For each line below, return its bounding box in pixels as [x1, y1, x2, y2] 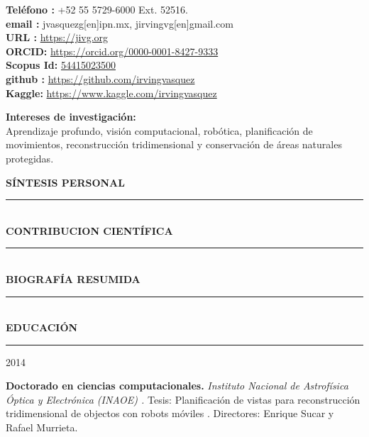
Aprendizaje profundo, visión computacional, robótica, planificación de [6, 123, 313, 138]
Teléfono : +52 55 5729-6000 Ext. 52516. [6, 2, 188, 16]
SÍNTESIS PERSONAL [6, 175, 125, 189]
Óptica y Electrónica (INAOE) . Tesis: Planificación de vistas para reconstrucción [6, 392, 360, 406]
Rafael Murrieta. [6, 420, 78, 435]
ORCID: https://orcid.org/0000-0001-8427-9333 [6, 43, 219, 58]
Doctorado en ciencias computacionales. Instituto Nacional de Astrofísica [6, 378, 348, 393]
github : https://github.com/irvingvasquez [6, 71, 195, 86]
